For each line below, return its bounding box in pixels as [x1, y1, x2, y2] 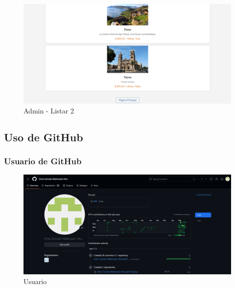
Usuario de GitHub [4, 155, 82, 167]
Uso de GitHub [4, 129, 83, 144]
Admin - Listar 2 [23, 105, 74, 115]
